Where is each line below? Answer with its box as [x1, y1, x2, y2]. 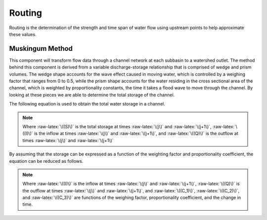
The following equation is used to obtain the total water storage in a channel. [9, 101, 165, 107]
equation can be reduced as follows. [9, 158, 84, 164]
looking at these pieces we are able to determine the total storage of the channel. [9, 92, 175, 98]
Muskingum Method [9, 44, 73, 53]
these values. [9, 31, 37, 37]
